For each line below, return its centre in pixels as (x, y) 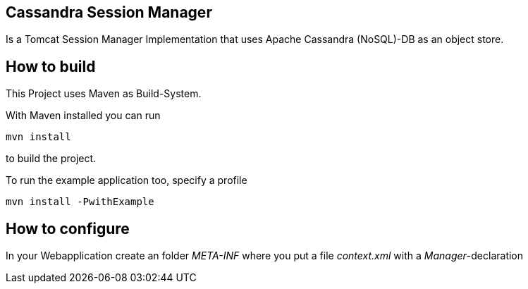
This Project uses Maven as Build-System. (104, 94)
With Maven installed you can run (83, 116)
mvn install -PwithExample (80, 202)
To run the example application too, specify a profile (127, 180)
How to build (51, 66)
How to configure (68, 228)
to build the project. (51, 159)
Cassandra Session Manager (109, 12)
